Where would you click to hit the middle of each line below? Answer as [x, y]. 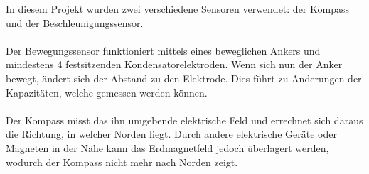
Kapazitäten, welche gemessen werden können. [107, 92]
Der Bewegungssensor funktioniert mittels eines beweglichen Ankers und [163, 50]
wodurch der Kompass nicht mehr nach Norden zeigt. [122, 162]
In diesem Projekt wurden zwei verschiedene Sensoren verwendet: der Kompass [177, 9]
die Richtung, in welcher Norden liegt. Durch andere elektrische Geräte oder [171, 134]
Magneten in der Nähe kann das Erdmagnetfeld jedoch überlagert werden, [167, 147]
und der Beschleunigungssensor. [75, 22]
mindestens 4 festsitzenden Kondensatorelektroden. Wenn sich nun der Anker [174, 64]
